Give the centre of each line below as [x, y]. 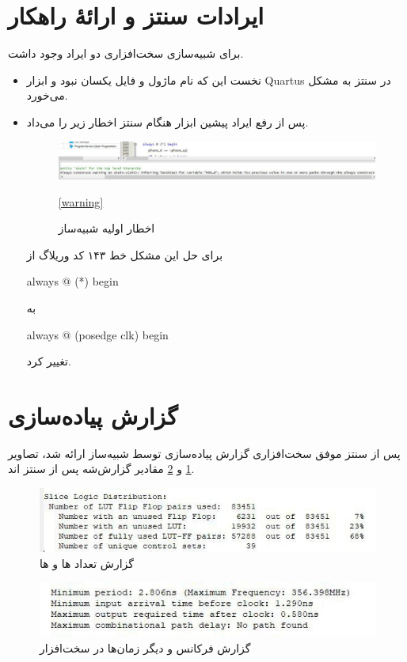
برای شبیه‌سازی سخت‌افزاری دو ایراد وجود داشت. [126, 53]
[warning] [81, 201]
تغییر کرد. [49, 361]
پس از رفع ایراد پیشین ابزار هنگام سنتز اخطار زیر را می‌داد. [167, 121]
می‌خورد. [47, 95]
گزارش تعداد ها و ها [87, 563]
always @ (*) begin [72, 281]
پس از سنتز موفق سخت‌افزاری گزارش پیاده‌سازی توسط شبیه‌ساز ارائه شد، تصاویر [204, 453]
